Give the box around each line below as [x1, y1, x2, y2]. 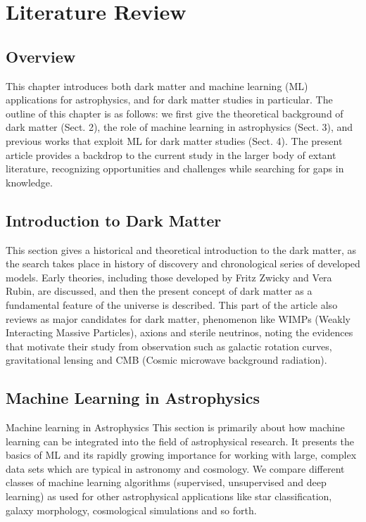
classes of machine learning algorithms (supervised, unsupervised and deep [6, 475, 327, 490]
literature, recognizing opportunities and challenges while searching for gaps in [6, 161, 344, 176]
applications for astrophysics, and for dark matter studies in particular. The [6, 92, 333, 107]
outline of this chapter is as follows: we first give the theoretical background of [6, 106, 343, 120]
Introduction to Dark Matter [6, 209, 222, 231]
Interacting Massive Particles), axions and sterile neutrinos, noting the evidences [6, 325, 353, 340]
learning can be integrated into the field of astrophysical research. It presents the [6, 433, 354, 448]
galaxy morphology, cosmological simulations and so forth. [6, 502, 257, 517]
